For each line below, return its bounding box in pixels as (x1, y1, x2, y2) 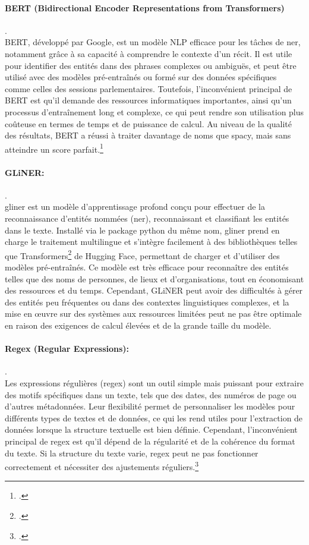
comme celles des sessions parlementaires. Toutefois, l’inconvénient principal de (5, 82, 292, 94)
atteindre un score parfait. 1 (5, 141, 103, 155)
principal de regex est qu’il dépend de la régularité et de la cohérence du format (5, 434, 295, 447)
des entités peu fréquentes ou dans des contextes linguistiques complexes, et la (5, 295, 289, 308)
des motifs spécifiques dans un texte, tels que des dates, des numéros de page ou (5, 388, 297, 401)
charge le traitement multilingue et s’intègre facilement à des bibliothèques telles (5, 235, 298, 248)
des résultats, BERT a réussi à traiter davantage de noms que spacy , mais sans (5, 129, 291, 141)
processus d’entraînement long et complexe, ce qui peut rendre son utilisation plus (5, 105, 304, 118)
